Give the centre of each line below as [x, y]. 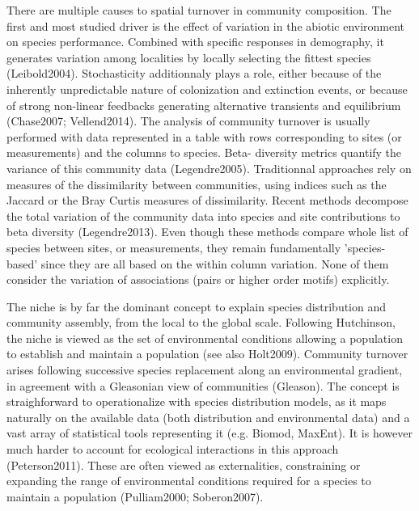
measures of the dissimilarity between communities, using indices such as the [197, 184]
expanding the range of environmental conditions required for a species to [189, 481]
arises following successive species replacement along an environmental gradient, [205, 370]
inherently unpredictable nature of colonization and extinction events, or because [207, 89]
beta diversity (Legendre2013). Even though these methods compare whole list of [207, 232]
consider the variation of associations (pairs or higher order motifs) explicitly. [198, 279]
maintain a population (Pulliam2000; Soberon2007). [135, 496]
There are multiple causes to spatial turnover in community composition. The [199, 10]
